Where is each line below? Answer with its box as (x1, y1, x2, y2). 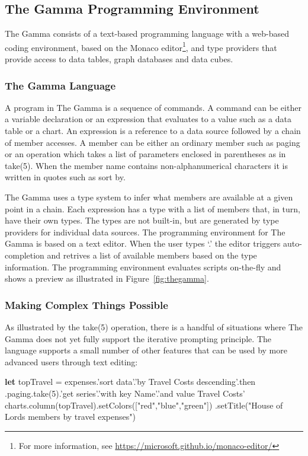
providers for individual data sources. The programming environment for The (5, 225, 285, 238)
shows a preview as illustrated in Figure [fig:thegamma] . (5, 272, 209, 285)
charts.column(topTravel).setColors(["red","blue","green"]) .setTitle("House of (5, 398, 283, 411)
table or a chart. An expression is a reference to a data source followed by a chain (5, 125, 301, 137)
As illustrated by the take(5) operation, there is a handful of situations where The (5, 320, 303, 333)
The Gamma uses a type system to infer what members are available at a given (5, 191, 293, 203)
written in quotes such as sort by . (5, 171, 126, 183)
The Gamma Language (5, 78, 116, 93)
